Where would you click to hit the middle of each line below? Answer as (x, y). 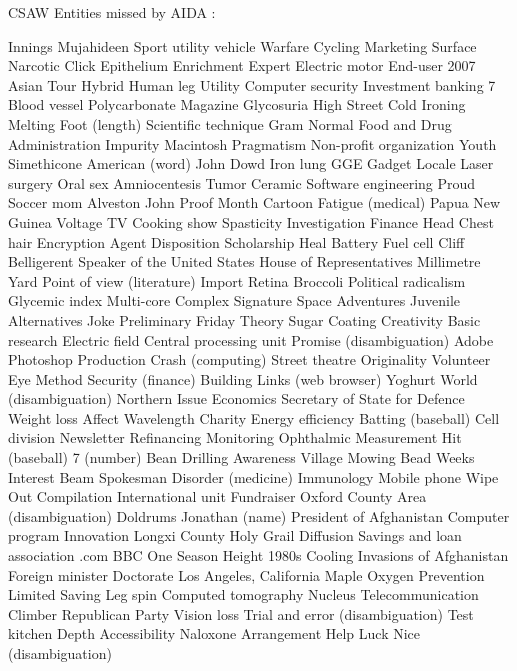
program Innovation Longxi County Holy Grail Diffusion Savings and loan (235, 535)
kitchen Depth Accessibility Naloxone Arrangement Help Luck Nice (214, 633)
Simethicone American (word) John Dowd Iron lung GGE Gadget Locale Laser (251, 163)
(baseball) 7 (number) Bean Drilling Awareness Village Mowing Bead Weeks (241, 457)
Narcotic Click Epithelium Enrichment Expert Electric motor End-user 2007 (242, 65)
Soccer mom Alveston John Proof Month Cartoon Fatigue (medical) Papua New (254, 202)
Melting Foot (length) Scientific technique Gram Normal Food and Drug (230, 123)
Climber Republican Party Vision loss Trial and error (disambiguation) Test (241, 613)
